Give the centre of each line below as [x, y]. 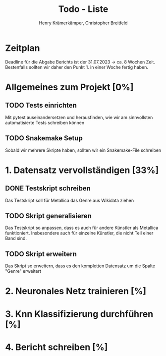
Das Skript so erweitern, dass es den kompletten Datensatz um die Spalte [80, 266]
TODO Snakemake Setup [44, 138]
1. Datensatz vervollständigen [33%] [82, 170]
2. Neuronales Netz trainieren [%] [76, 291]
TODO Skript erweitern [41, 254]
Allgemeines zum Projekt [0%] [69, 87]
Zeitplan [23, 48]
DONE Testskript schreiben [48, 189]
